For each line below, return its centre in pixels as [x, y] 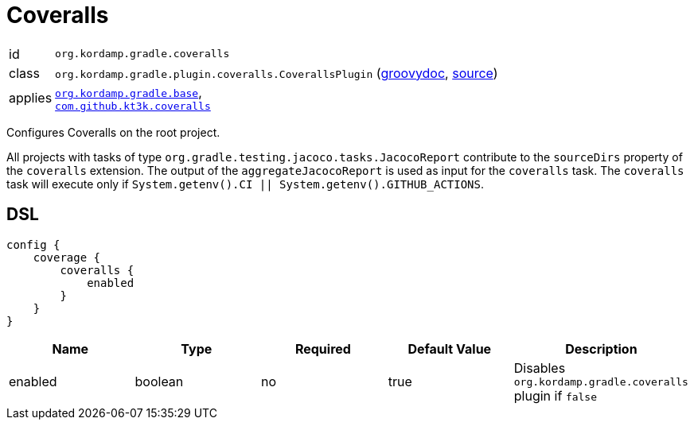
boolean [159, 382]
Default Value [450, 349]
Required [323, 349]
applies [31, 98]
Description [601, 349]
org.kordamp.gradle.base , [129, 92]
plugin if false [556, 395]
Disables [540, 368]
